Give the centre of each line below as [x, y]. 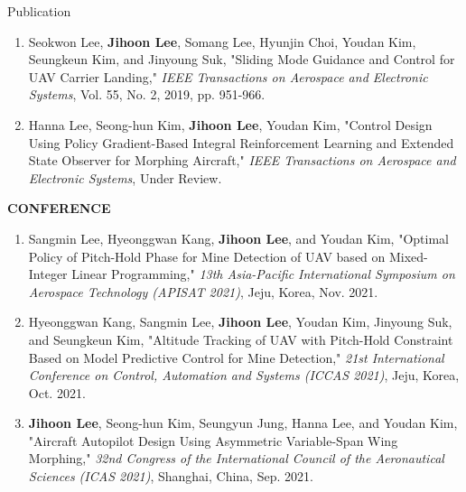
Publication [39, 11]
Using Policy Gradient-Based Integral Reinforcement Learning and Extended [241, 142]
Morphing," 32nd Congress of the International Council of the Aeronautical [236, 458]
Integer [48, 274]
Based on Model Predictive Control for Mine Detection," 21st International [236, 357]
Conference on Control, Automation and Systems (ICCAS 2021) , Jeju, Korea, [244, 375]
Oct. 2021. [57, 392]
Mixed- [408, 256]
